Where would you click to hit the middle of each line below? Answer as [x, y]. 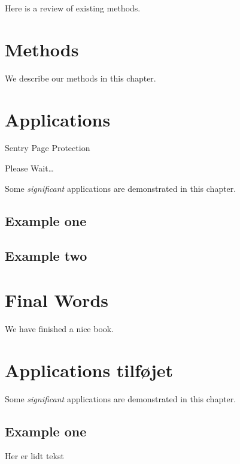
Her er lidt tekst [34, 456]
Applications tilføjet [89, 370]
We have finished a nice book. [60, 328]
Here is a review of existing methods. [73, 8]
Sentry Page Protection [48, 148]
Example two [46, 256]
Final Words [57, 299]
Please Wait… [29, 168]
